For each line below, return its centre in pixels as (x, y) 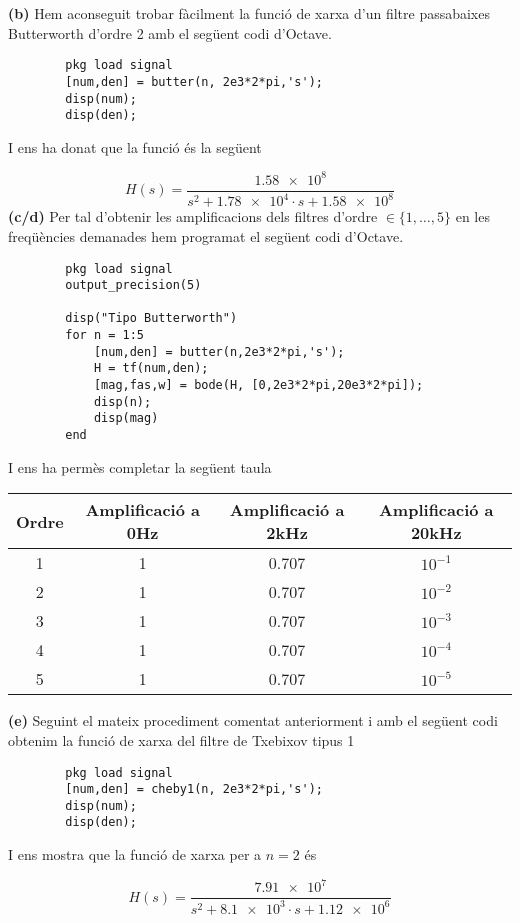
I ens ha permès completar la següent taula (140, 466)
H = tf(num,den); (151, 368)
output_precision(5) (133, 285)
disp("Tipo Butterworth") (151, 318)
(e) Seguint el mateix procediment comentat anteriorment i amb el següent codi (253, 720)
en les (472, 216)
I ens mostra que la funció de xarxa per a (135, 854)
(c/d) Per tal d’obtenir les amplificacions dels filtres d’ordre (193, 216)
